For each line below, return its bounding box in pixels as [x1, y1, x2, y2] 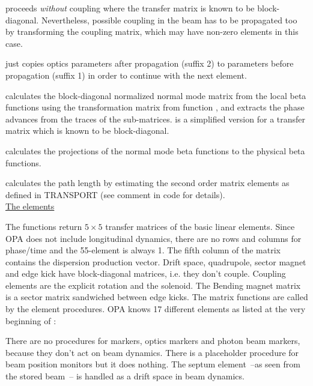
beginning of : [5, 314, 56, 327]
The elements [5, 200, 55, 213]
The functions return [5, 220, 82, 232]
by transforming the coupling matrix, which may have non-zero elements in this [5, 25, 299, 38]
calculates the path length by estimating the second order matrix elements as [5, 176, 290, 189]
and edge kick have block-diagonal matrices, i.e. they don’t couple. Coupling [5, 267, 286, 280]
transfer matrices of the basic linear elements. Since [105, 220, 295, 232]
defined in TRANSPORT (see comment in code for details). [5, 188, 225, 201]
